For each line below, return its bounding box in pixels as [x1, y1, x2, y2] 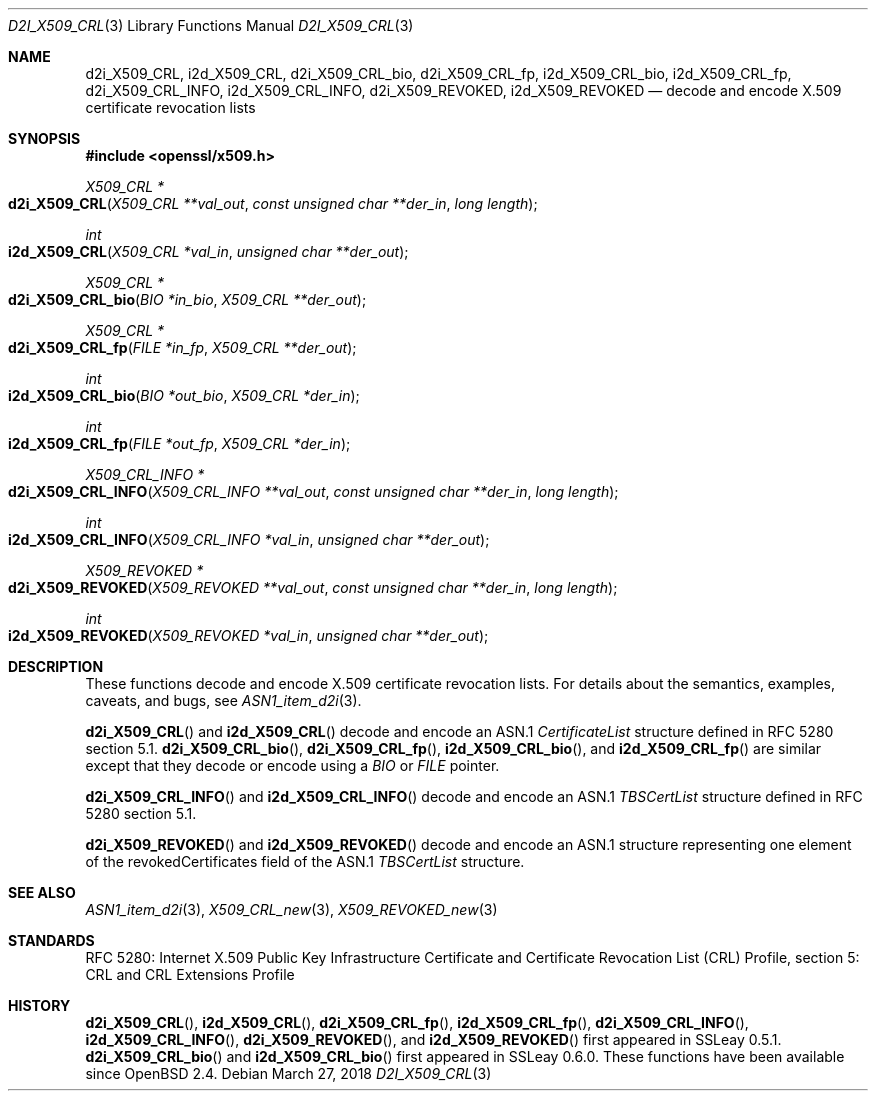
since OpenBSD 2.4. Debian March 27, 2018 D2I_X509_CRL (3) [85, 1065, 492, 1082]
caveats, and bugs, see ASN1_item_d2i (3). [85, 692, 362, 709]
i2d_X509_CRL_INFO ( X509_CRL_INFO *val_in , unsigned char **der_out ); [8, 531, 490, 548]
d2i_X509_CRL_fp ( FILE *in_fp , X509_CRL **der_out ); [8, 339, 357, 356]
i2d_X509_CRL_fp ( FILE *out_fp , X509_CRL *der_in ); [8, 435, 351, 452]
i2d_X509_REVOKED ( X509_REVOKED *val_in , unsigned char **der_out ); [8, 627, 489, 644]
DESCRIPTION [8, 658, 104, 675]
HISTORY [8, 997, 71, 1014]
